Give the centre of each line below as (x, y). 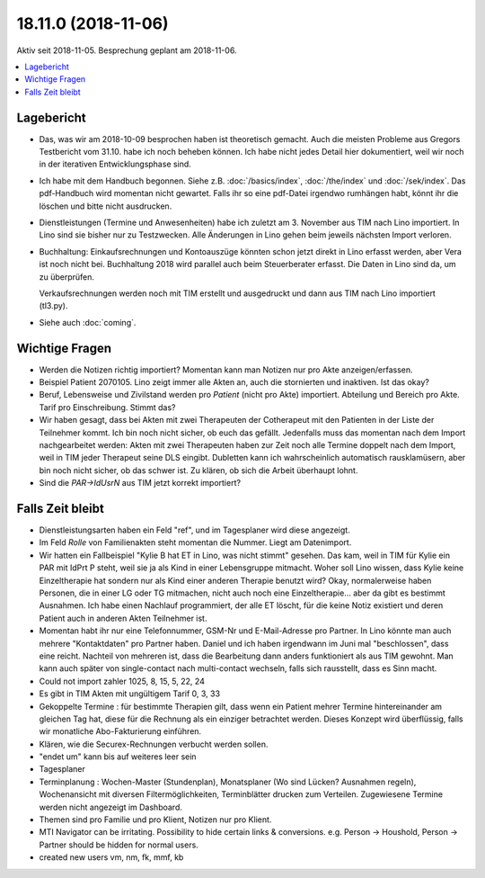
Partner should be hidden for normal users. (119, 845)
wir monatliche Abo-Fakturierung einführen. (120, 731)
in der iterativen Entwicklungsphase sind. (115, 164)
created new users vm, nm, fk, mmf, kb (111, 857)
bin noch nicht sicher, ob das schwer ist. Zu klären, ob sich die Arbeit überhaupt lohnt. (198, 470)
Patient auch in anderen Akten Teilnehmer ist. (123, 618)
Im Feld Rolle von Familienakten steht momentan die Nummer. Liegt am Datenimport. (195, 542)
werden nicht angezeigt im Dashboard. (111, 807)
